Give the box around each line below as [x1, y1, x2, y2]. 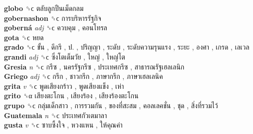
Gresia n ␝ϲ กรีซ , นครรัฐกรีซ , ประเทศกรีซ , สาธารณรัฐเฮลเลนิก [4, 61, 185, 71]
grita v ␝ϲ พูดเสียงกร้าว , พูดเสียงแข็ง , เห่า [4, 80, 124, 91]
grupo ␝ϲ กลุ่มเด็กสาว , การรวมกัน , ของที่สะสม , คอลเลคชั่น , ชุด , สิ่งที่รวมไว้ [4, 100, 218, 110]
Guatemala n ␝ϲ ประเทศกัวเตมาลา [4, 110, 107, 120]
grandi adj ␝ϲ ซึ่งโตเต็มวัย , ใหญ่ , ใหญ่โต [4, 51, 125, 62]
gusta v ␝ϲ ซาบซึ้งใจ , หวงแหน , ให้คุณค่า [4, 120, 123, 130]
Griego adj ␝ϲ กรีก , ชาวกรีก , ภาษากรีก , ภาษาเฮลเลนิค [4, 71, 163, 81]
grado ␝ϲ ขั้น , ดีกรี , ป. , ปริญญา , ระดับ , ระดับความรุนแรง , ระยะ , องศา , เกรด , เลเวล [4, 42, 250, 52]
